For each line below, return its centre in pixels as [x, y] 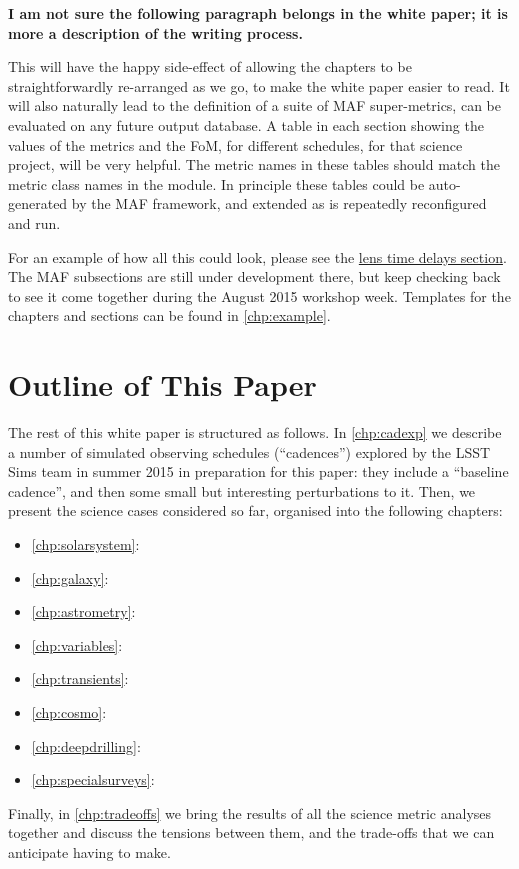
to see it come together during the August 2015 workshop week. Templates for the [259, 295]
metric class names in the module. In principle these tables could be [216, 183]
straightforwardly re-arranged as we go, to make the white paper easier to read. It [259, 85]
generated [38, 203]
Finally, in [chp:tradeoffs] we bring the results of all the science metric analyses [250, 812]
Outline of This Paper [162, 384]
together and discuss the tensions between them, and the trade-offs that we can [251, 832]
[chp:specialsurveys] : [93, 779]
